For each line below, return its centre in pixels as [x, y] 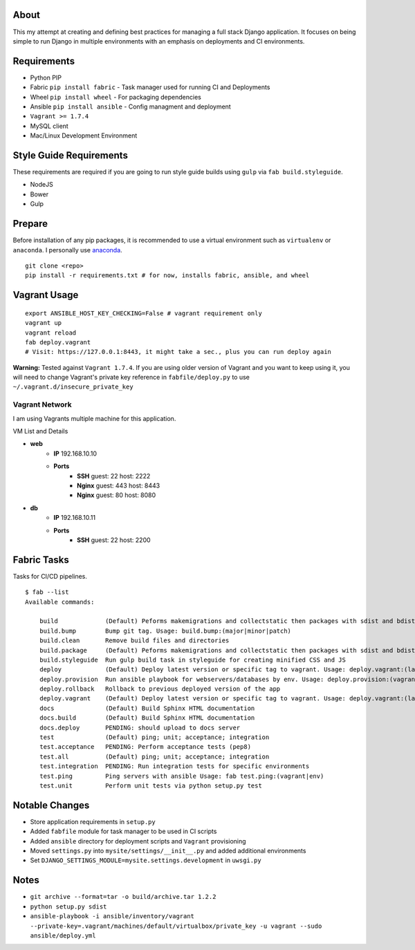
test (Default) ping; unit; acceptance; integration [154, 737]
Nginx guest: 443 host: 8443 [119, 485]
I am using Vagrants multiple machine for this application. [94, 418]
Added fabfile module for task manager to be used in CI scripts [123, 831]
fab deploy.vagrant [58, 342]
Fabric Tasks [41, 560]
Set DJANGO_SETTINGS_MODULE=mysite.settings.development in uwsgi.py [146, 860]
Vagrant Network [42, 404]
